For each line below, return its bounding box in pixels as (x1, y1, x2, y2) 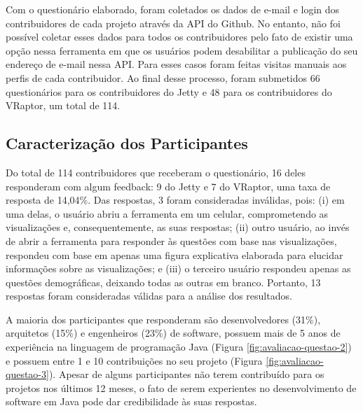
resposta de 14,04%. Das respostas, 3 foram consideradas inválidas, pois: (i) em (6, 192, 345, 207)
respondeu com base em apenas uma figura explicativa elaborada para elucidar (6, 247, 343, 262)
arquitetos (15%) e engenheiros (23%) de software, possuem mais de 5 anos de (6, 325, 341, 340)
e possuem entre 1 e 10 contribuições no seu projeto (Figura (6, 353, 263, 367)
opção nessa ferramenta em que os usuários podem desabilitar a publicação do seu (6, 43, 358, 57)
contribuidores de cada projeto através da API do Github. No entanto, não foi (6, 15, 341, 30)
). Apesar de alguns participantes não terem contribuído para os (48, 367, 324, 381)
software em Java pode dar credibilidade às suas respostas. (6, 394, 257, 409)
